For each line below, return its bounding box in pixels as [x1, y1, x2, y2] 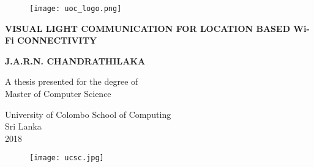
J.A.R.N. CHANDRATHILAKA [5, 54, 146, 67]
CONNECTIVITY [17, 34, 97, 47]
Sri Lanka [5, 120, 42, 133]
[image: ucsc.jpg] [29, 153, 104, 163]
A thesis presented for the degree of [5, 75, 138, 88]
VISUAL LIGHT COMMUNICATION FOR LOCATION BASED [5, 21, 290, 34]
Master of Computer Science [5, 87, 111, 100]
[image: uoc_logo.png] [29, 4, 122, 13]
